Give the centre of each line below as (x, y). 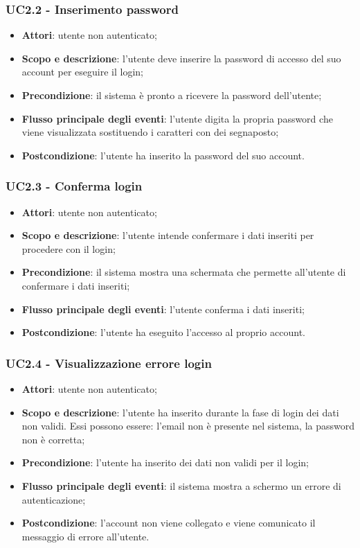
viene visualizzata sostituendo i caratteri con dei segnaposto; (150, 132)
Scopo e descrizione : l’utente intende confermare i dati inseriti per (168, 235)
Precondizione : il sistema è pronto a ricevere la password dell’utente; (172, 95)
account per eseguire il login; (82, 72)
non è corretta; (53, 439)
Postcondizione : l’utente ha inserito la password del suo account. (163, 155)
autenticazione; (54, 499)
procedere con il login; (69, 248)
